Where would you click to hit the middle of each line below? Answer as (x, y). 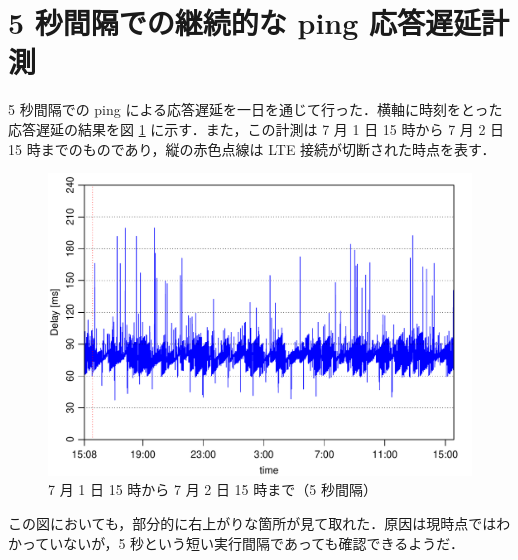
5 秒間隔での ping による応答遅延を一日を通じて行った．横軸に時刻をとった (255, 109)
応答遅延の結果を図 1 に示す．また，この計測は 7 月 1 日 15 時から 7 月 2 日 (256, 128)
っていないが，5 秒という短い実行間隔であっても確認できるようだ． (242, 542)
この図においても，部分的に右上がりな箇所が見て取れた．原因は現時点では (252, 522)
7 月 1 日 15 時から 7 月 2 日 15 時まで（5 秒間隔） (212, 489)
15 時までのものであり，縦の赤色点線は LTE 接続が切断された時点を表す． (252, 148)
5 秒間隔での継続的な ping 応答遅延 (245, 22)
